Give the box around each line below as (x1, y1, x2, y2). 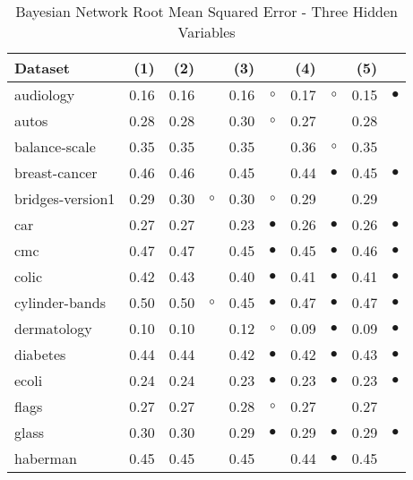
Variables (177, 21, 236, 42)
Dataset (14, 57, 71, 78)
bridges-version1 (14, 188, 116, 209)
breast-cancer (14, 162, 98, 183)
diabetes (14, 344, 66, 364)
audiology (14, 84, 75, 105)
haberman (14, 448, 77, 468)
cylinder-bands (14, 292, 106, 313)
